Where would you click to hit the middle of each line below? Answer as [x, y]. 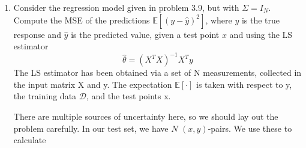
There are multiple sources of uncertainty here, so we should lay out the [146, 116]
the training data [45, 96]
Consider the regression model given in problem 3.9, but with [126, 7]
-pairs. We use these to [250, 128]
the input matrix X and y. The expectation [93, 84]
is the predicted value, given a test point [145, 34]
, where [219, 20]
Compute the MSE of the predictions [82, 20]
